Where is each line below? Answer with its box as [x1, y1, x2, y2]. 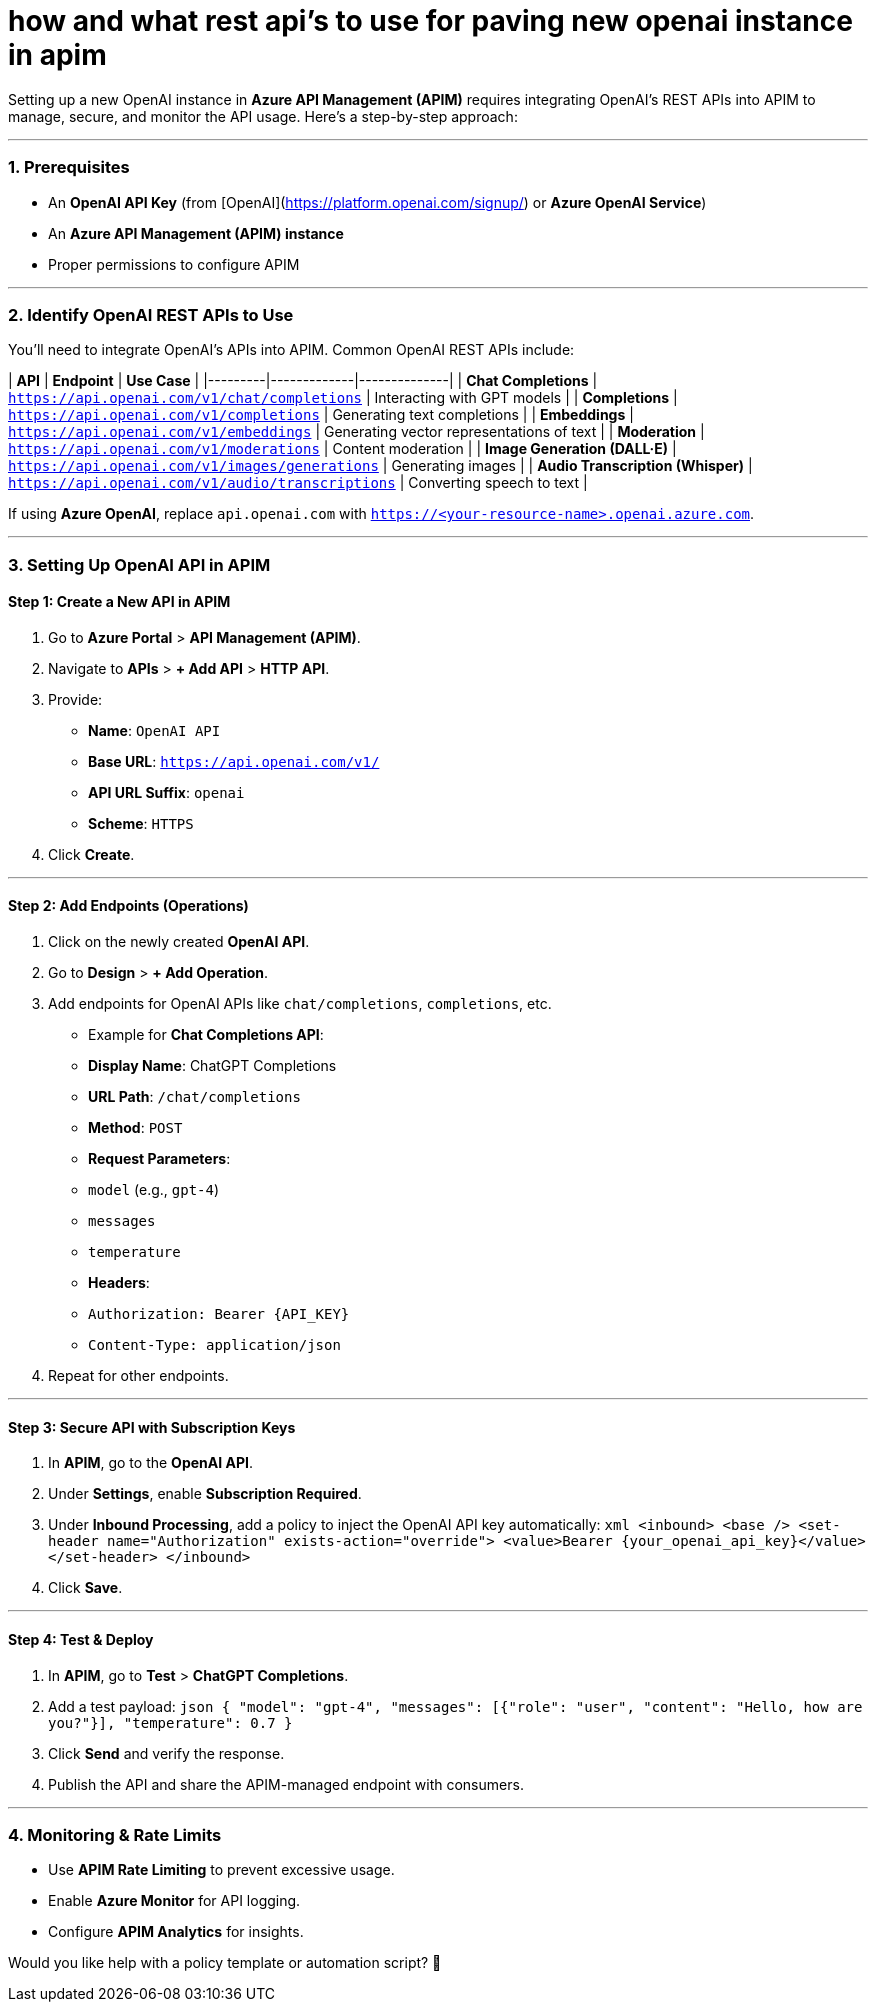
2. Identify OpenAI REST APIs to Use [8, 304, 294, 325]
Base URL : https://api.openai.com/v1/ [88, 752, 380, 770]
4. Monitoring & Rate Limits [8, 1824, 222, 1845]
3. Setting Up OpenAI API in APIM [8, 554, 271, 575]
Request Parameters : [88, 1150, 231, 1168]
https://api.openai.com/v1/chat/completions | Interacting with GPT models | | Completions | [8, 389, 678, 407]
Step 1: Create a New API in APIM [8, 593, 231, 611]
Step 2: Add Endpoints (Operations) [8, 897, 249, 915]
